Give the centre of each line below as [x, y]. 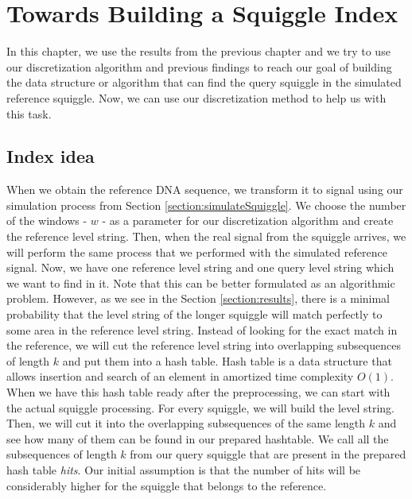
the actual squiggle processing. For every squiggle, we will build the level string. [201, 407]
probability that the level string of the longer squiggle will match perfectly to [194, 314]
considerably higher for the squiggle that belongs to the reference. [167, 485]
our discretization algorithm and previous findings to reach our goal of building [199, 66]
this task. [29, 113]
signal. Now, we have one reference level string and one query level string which [200, 267]
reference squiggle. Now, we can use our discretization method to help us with [196, 97]
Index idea [51, 156]
